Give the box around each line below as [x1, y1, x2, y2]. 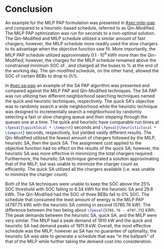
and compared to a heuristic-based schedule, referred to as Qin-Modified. [5, 25, 156, 31]
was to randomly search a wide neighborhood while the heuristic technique [5, 103, 158, 109]
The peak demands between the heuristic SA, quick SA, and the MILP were [5, 212, 157, 218]
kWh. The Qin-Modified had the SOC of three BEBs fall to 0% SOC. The [5, 191, 150, 197]
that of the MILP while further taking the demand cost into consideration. [5, 238, 152, 244]
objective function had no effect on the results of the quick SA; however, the [5, 145, 160, 151]
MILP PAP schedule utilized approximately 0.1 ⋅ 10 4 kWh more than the [5, 51, 147, 58]
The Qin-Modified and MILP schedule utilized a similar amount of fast [5, 35, 146, 41]
